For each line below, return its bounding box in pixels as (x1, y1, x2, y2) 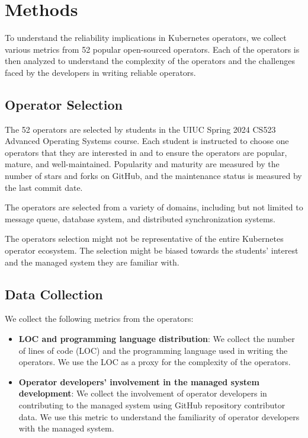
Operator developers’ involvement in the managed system (18, 375, 259, 388)
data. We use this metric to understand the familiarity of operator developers (18, 410, 300, 423)
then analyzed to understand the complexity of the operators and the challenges (5, 55, 295, 67)
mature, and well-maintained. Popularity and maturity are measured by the (5, 158, 280, 170)
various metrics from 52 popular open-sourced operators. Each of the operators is (5, 43, 300, 55)
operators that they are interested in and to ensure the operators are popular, (5, 146, 287, 158)
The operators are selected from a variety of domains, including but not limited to (5, 201, 303, 213)
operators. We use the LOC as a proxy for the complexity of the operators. (18, 356, 291, 368)
